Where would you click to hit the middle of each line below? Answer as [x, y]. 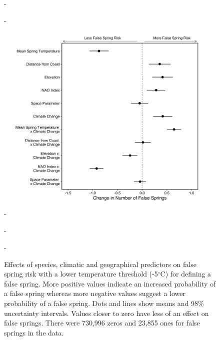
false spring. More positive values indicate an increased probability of [110, 283]
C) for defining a [186, 274]
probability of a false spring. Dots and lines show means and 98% [104, 303]
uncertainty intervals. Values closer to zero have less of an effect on [106, 313]
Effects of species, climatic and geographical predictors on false [100, 264]
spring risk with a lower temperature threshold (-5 [81, 274]
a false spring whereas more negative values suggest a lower [95, 293]
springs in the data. [34, 332]
